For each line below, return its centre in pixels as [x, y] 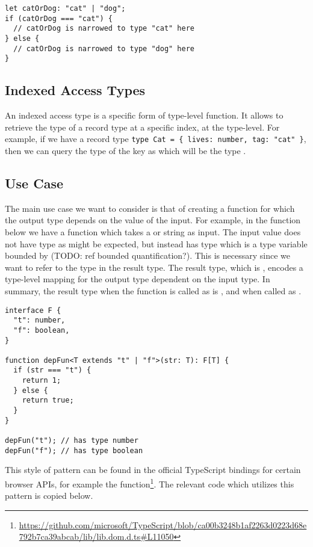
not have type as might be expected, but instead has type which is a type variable [156, 243]
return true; [48, 400]
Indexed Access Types [75, 90]
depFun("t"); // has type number [72, 441]
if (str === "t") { [52, 370]
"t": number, [39, 320]
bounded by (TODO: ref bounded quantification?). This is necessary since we [147, 255]
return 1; [42, 381]
